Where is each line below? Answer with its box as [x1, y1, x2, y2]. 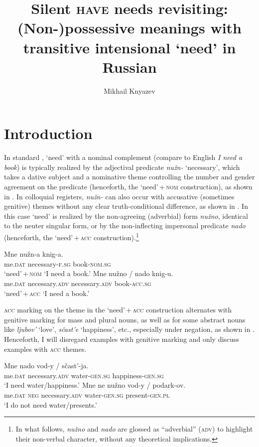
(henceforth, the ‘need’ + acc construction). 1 [4, 230, 139, 242]
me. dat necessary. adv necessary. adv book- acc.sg [4, 278, 151, 288]
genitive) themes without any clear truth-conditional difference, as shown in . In [4, 201, 248, 211]
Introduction [4, 123, 93, 144]
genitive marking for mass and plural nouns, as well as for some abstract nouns [4, 314, 246, 324]
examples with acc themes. [4, 343, 87, 354]
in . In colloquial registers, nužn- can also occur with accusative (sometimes [4, 191, 235, 201]
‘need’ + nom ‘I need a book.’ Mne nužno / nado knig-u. [4, 268, 173, 279]
